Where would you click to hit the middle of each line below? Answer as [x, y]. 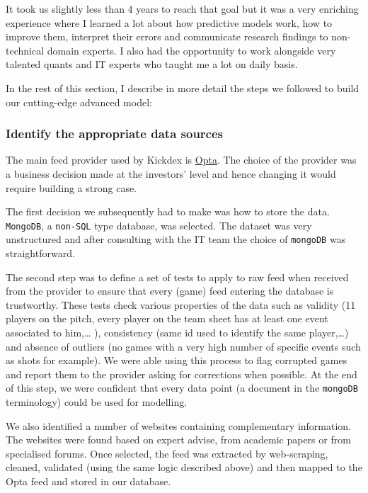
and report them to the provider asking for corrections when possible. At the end [182, 374]
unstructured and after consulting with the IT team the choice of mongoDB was [176, 239]
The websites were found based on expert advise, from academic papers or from [178, 440]
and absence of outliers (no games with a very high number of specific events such [183, 346]
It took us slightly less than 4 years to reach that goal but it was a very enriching [182, 8]
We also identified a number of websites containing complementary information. [179, 425]
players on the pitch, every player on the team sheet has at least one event [167, 318]
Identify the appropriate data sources [115, 134]
